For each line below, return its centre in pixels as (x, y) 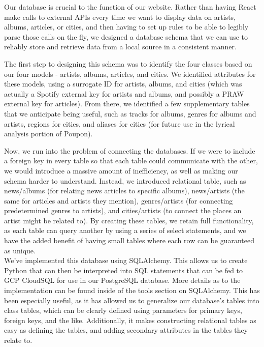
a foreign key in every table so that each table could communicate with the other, (131, 161)
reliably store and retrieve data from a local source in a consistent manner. (120, 47)
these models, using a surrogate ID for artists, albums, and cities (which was (123, 84)
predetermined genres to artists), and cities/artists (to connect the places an (123, 210)
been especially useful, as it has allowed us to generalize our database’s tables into (132, 300)
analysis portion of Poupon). (48, 134)
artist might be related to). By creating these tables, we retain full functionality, (129, 220)
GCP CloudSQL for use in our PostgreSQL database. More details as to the (122, 280)
